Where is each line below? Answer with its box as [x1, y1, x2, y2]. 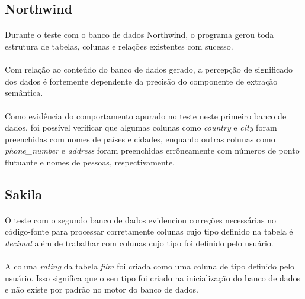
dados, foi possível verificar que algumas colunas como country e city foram [5, 121, 277, 134]
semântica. [5, 86, 43, 99]
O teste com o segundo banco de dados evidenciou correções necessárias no [5, 213, 276, 226]
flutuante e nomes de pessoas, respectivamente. [5, 155, 175, 168]
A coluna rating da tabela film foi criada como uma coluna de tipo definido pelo [5, 260, 295, 272]
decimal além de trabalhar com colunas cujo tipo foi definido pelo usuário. [5, 237, 274, 249]
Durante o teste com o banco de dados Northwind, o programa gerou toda [5, 28, 274, 41]
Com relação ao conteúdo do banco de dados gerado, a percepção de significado [5, 63, 293, 76]
